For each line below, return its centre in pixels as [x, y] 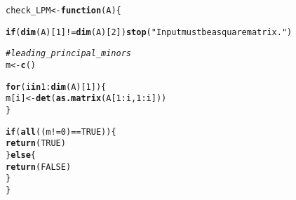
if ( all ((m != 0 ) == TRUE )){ [61, 132]
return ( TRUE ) [36, 144]
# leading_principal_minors [68, 54]
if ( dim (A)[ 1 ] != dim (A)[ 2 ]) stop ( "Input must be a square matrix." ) [149, 32]
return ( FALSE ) [39, 167]
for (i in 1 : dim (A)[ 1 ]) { [56, 87]
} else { [21, 155]
